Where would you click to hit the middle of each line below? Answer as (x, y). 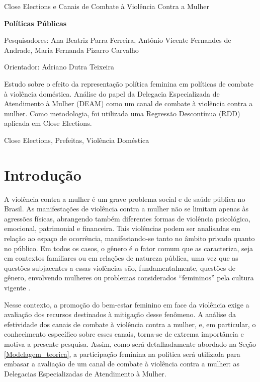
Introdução (43, 174)
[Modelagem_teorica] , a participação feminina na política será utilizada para (122, 354)
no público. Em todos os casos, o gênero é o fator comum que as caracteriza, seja (129, 248)
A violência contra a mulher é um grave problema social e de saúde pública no (125, 199)
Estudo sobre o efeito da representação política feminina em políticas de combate (129, 83)
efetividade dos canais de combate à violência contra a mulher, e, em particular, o (130, 324)
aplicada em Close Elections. (48, 123)
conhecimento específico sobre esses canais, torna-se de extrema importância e (124, 334)
